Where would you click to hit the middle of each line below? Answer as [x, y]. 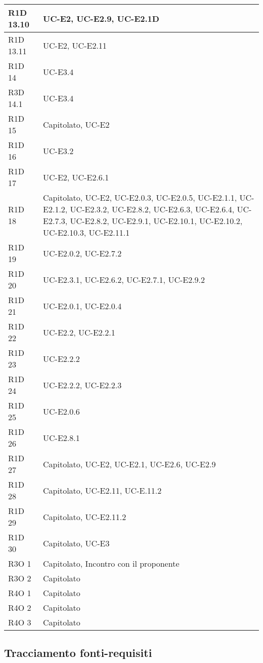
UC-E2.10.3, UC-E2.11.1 [86, 232]
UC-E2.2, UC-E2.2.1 [79, 332]
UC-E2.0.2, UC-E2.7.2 [82, 253]
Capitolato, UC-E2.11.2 [85, 517]
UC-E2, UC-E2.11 [75, 45]
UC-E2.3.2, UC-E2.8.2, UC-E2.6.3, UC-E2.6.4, [152, 209]
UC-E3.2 [58, 151]
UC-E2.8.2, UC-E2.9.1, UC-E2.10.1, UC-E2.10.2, [156, 221]
